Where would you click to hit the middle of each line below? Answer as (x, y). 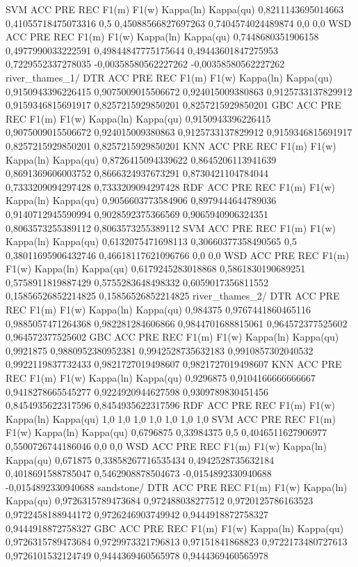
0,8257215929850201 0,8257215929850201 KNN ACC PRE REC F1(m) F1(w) (171, 145)
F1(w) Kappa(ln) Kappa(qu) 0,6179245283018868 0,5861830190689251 (156, 269)
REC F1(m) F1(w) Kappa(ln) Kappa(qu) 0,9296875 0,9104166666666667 (161, 378)
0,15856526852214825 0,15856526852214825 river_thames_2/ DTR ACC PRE (173, 296)
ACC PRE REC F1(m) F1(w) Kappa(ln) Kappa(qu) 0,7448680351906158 (162, 37)
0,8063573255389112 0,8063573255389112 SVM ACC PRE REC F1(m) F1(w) (171, 227)
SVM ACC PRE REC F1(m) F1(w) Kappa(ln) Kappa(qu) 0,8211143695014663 (175, 9)
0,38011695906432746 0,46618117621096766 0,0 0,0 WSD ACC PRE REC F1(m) (178, 255)
